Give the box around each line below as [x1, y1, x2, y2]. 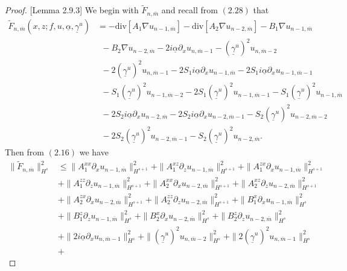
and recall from [161, 4, 218, 16]
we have [79, 146, 109, 158]
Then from [5, 146, 44, 158]
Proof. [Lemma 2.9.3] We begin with [5, 4, 139, 16]
